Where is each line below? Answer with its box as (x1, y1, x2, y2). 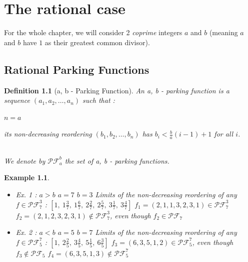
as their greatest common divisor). (44, 37, 150, 47)
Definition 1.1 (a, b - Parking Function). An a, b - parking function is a (4, 85, 229, 95)
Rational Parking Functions (4, 61, 149, 77)
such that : (82, 95, 115, 105)
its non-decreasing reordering (4, 128, 92, 139)
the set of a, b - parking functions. (64, 155, 169, 166)
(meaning (209, 27, 238, 38)
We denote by (4, 155, 45, 166)
